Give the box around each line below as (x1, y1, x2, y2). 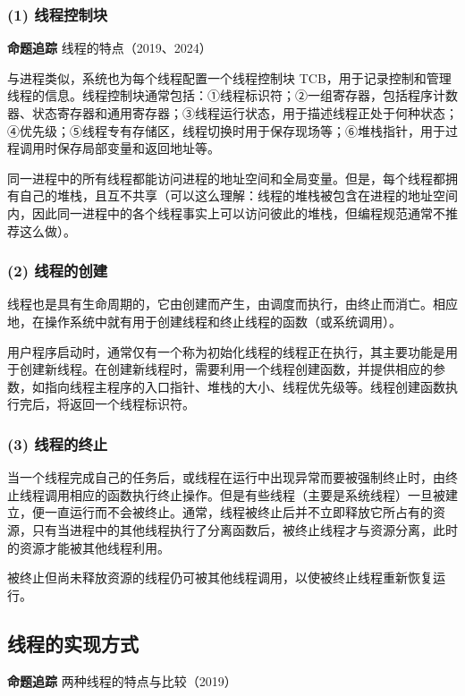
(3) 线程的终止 (7, 432, 108, 454)
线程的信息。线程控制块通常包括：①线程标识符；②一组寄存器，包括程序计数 (7, 86, 458, 105)
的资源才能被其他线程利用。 (7, 538, 170, 556)
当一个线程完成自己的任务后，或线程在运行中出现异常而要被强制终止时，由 (7, 468, 445, 487)
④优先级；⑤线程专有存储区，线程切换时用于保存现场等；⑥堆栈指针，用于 (7, 121, 445, 140)
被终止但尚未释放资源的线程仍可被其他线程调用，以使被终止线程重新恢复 (7, 568, 433, 587)
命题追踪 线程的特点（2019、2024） (7, 38, 212, 57)
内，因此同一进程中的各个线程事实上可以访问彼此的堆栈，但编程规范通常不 (7, 203, 445, 222)
